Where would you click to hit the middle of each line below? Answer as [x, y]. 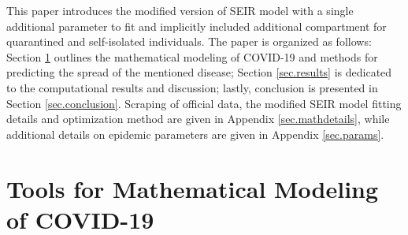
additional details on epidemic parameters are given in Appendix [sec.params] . [195, 134]
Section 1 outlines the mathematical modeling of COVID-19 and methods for [192, 56]
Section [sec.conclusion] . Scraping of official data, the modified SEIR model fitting [204, 103]
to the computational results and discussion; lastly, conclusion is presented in [192, 87]
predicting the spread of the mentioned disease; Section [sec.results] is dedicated [199, 72]
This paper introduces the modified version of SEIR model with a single [180, 10]
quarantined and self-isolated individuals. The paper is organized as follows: [189, 41]
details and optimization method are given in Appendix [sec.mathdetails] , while [198, 119]
